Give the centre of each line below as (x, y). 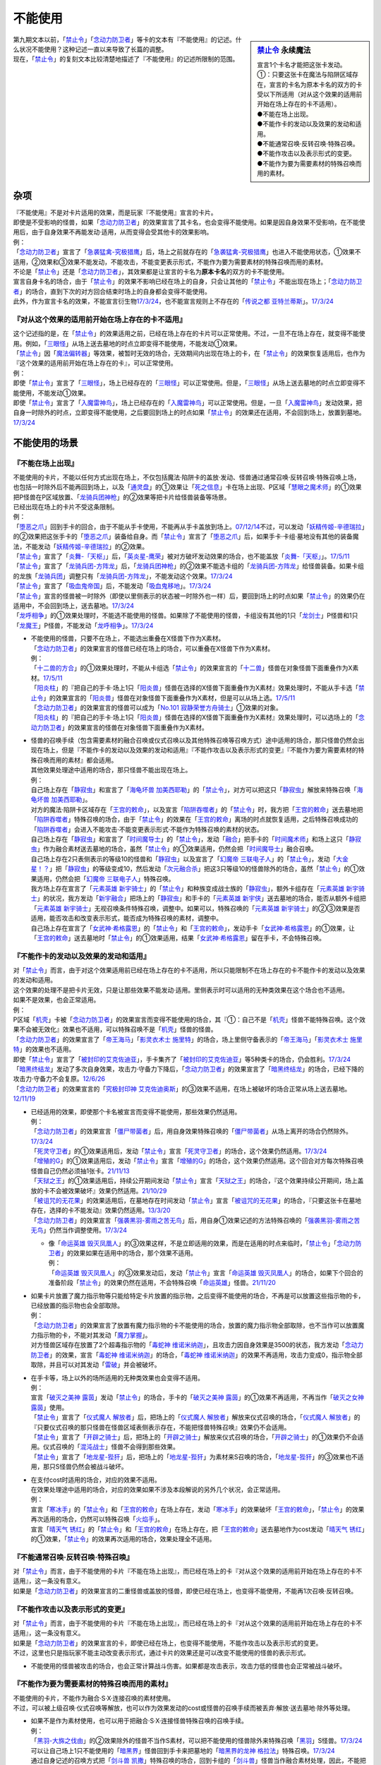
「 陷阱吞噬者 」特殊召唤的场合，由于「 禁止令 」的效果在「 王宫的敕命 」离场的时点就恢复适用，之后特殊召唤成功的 (194, 820)
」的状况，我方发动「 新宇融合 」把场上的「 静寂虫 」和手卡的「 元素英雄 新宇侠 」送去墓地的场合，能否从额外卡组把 (201, 898)
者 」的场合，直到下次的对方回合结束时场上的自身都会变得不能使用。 (112, 291)
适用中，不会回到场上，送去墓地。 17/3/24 (73, 606)
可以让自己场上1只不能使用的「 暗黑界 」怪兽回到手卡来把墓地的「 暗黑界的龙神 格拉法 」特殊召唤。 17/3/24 (183, 1750)
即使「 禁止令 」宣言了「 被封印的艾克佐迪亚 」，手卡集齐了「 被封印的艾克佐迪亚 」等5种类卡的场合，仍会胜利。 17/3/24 (182, 1059)
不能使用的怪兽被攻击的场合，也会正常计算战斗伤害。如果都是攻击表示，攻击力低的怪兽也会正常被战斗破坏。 (188, 1665)
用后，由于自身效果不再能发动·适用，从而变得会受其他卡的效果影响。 (113, 232)
